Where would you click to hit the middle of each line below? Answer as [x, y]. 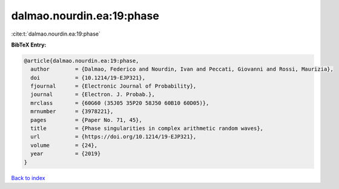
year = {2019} [66, 154]
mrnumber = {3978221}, [72, 111]
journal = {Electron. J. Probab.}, [93, 94]
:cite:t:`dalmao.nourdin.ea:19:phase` [56, 34]
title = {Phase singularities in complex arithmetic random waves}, [147, 129]
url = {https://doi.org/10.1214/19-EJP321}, [114, 137]
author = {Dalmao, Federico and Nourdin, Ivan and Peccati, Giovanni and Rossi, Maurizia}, [182, 69]
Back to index [28, 178]
